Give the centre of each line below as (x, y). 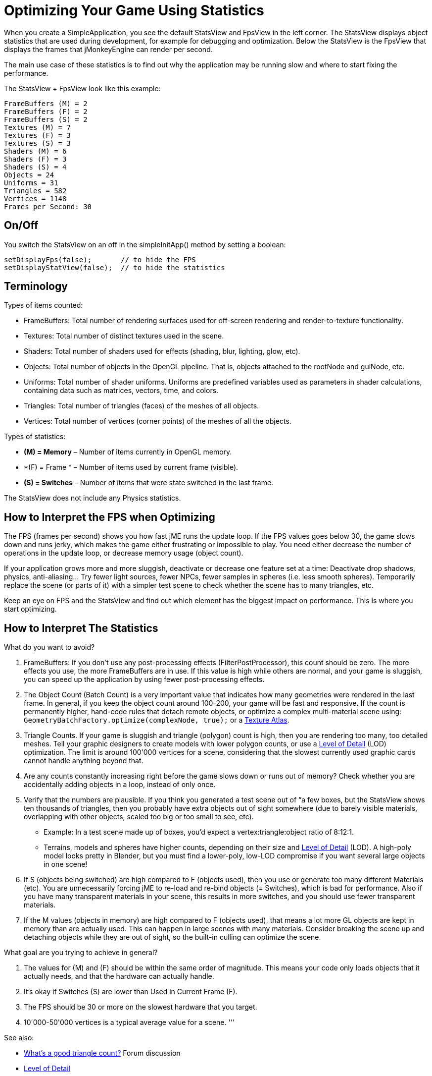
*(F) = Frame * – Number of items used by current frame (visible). (131, 467)
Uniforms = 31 (31, 183)
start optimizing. (30, 609)
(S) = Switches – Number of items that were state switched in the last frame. (149, 483)
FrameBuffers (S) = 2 (46, 119)
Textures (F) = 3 (37, 135)
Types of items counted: (44, 305)
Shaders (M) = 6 (35, 151)
